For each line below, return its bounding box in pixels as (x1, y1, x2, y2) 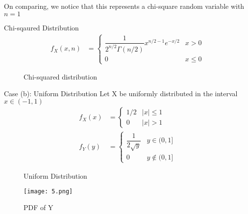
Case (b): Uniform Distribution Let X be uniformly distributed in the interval (4, 88, 238, 98)
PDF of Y (24, 202, 53, 213)
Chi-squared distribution (24, 72, 97, 82)
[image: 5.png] (24, 188, 73, 195)
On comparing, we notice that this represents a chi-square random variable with (4, 1, 245, 11)
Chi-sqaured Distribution (4, 22, 79, 32)
